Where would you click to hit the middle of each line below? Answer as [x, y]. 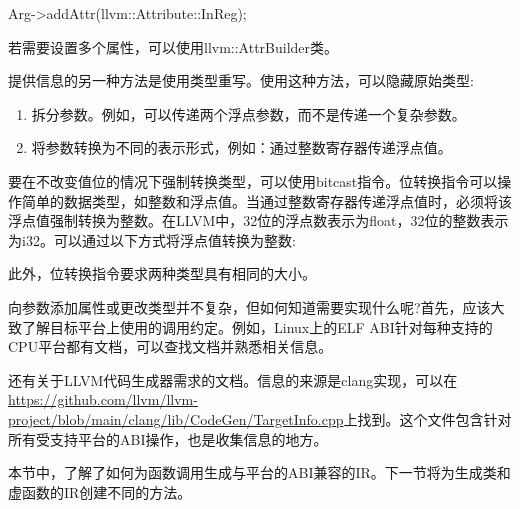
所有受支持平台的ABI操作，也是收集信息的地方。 [168, 438]
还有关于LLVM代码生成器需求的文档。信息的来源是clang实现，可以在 [233, 379]
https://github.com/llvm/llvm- [103, 399]
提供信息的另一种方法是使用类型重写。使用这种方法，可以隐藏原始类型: [241, 80]
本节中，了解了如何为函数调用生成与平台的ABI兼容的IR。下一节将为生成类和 [259, 472]
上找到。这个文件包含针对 [427, 418]
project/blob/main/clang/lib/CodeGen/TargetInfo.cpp [176, 418]
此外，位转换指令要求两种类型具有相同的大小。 [162, 273]
